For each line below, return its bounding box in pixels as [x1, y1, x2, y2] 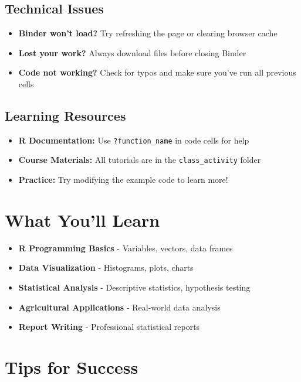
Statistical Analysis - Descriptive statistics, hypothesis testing [18, 281, 251, 293]
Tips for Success [5, 354, 138, 378]
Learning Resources [5, 106, 126, 124]
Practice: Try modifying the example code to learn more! [18, 173, 228, 186]
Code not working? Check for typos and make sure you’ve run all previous [18, 66, 296, 79]
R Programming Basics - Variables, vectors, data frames [18, 241, 233, 254]
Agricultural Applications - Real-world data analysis [18, 301, 221, 313]
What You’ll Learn [5, 207, 160, 231]
